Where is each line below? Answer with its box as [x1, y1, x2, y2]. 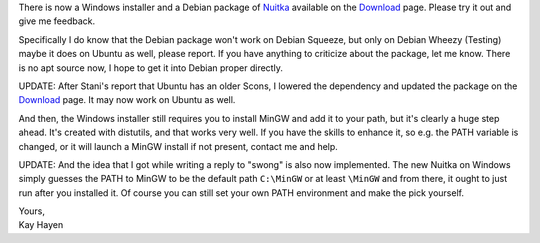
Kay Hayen [18, 219, 64, 231]
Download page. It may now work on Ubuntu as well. [18, 94, 236, 106]
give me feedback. [18, 15, 95, 27]
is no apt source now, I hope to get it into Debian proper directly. [18, 61, 284, 74]
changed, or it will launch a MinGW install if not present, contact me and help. [18, 140, 339, 152]
